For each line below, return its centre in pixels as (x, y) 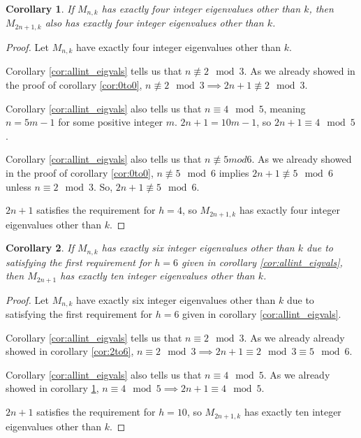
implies (234, 172)
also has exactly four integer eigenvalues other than (154, 23)
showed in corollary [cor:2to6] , (70, 351)
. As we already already (294, 337)
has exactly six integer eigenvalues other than (198, 248)
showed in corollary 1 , (52, 388)
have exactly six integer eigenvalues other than (176, 299)
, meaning (285, 108)
